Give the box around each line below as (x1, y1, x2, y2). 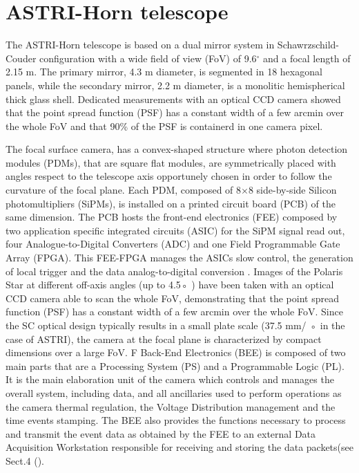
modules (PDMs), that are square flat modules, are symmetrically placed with (6, 155, 336, 169)
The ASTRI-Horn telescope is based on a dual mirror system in (6, 37, 275, 52)
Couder (6, 50, 37, 65)
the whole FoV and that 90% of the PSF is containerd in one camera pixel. (6, 118, 323, 133)
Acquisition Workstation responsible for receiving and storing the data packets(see (6, 440, 353, 454)
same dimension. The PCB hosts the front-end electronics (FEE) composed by (6, 210, 338, 224)
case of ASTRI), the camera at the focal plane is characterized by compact (6, 331, 322, 346)
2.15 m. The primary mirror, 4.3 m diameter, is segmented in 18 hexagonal (6, 64, 322, 79)
